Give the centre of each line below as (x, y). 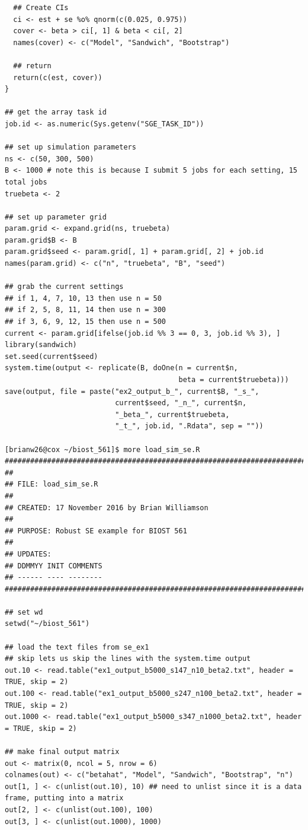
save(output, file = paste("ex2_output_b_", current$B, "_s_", (132, 391)
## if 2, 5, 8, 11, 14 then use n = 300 (86, 310)
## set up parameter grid (56, 217)
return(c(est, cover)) (58, 77)
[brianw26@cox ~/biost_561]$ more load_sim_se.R (102, 449)
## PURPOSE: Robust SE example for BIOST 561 (96, 531)
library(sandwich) (41, 345)
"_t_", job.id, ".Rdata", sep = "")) (189, 426)
